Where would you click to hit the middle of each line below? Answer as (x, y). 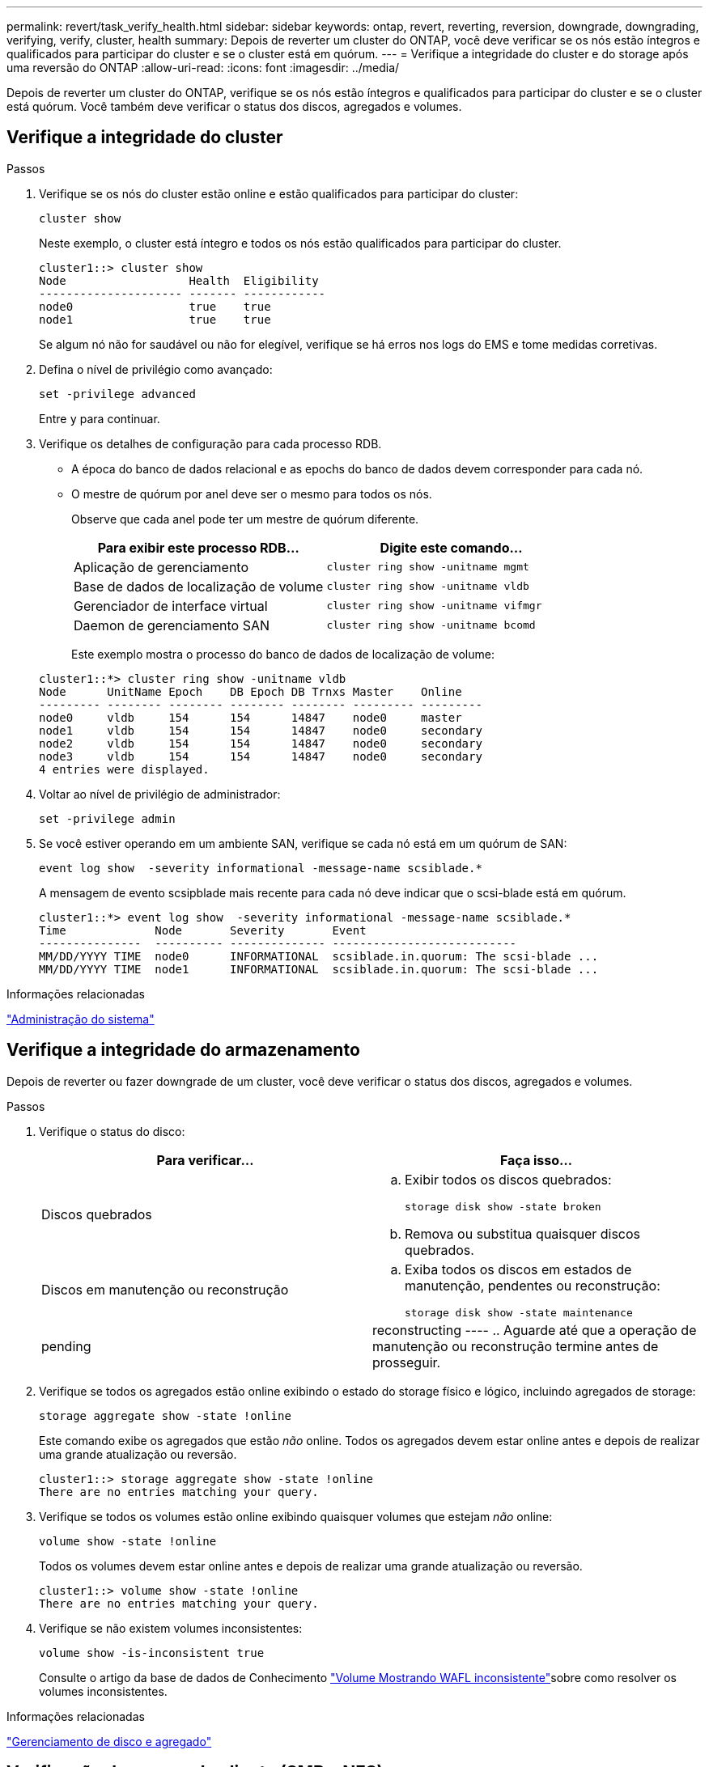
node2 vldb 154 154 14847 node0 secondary (261, 743)
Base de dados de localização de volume (199, 586)
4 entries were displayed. (124, 769)
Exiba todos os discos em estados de (518, 1269)
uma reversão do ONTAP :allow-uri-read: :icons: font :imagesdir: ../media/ (203, 68)
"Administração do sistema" (81, 1019)
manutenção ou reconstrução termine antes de (516, 1346)
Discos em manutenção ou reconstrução (165, 1290)
